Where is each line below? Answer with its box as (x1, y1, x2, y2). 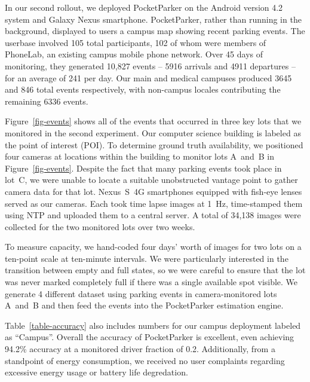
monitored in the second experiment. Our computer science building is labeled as (5, 126, 301, 139)
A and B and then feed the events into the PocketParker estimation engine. (5, 299, 284, 311)
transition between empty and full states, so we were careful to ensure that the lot (5, 264, 306, 276)
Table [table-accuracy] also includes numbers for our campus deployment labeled (5, 319, 301, 331)
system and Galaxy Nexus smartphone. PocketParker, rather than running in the (5, 13, 302, 25)
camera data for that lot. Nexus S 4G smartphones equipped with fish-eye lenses (5, 185, 302, 197)
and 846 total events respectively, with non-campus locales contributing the (5, 83, 281, 96)
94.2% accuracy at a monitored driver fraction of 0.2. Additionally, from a (5, 343, 275, 355)
